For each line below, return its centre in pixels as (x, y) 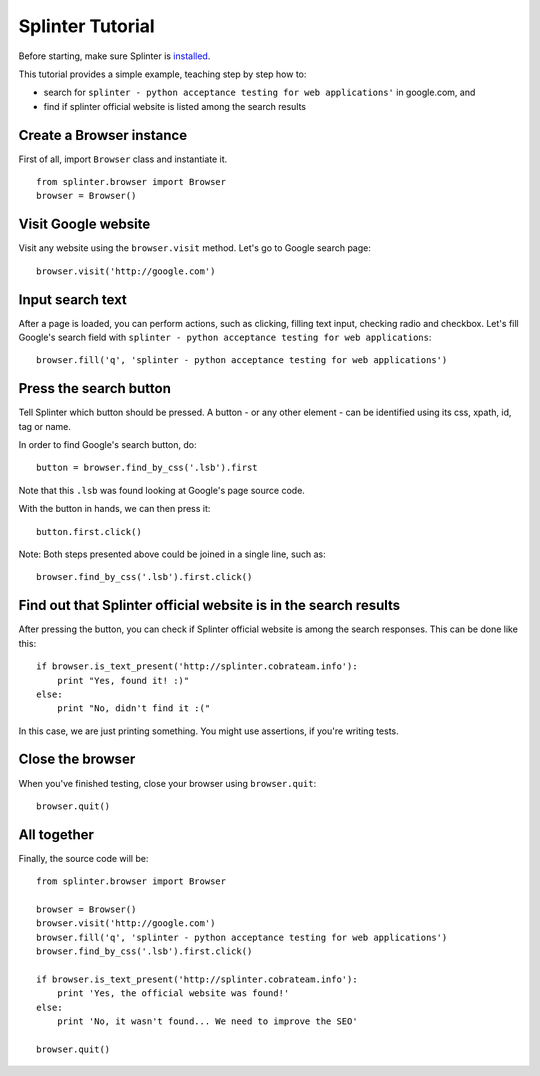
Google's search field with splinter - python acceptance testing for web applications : (225, 337)
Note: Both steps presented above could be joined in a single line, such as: (172, 554)
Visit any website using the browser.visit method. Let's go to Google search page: (195, 248)
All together (56, 834)
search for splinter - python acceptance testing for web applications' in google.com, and (259, 92)
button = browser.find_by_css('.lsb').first (147, 468)
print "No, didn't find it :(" (133, 708)
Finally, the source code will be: (83, 858)
